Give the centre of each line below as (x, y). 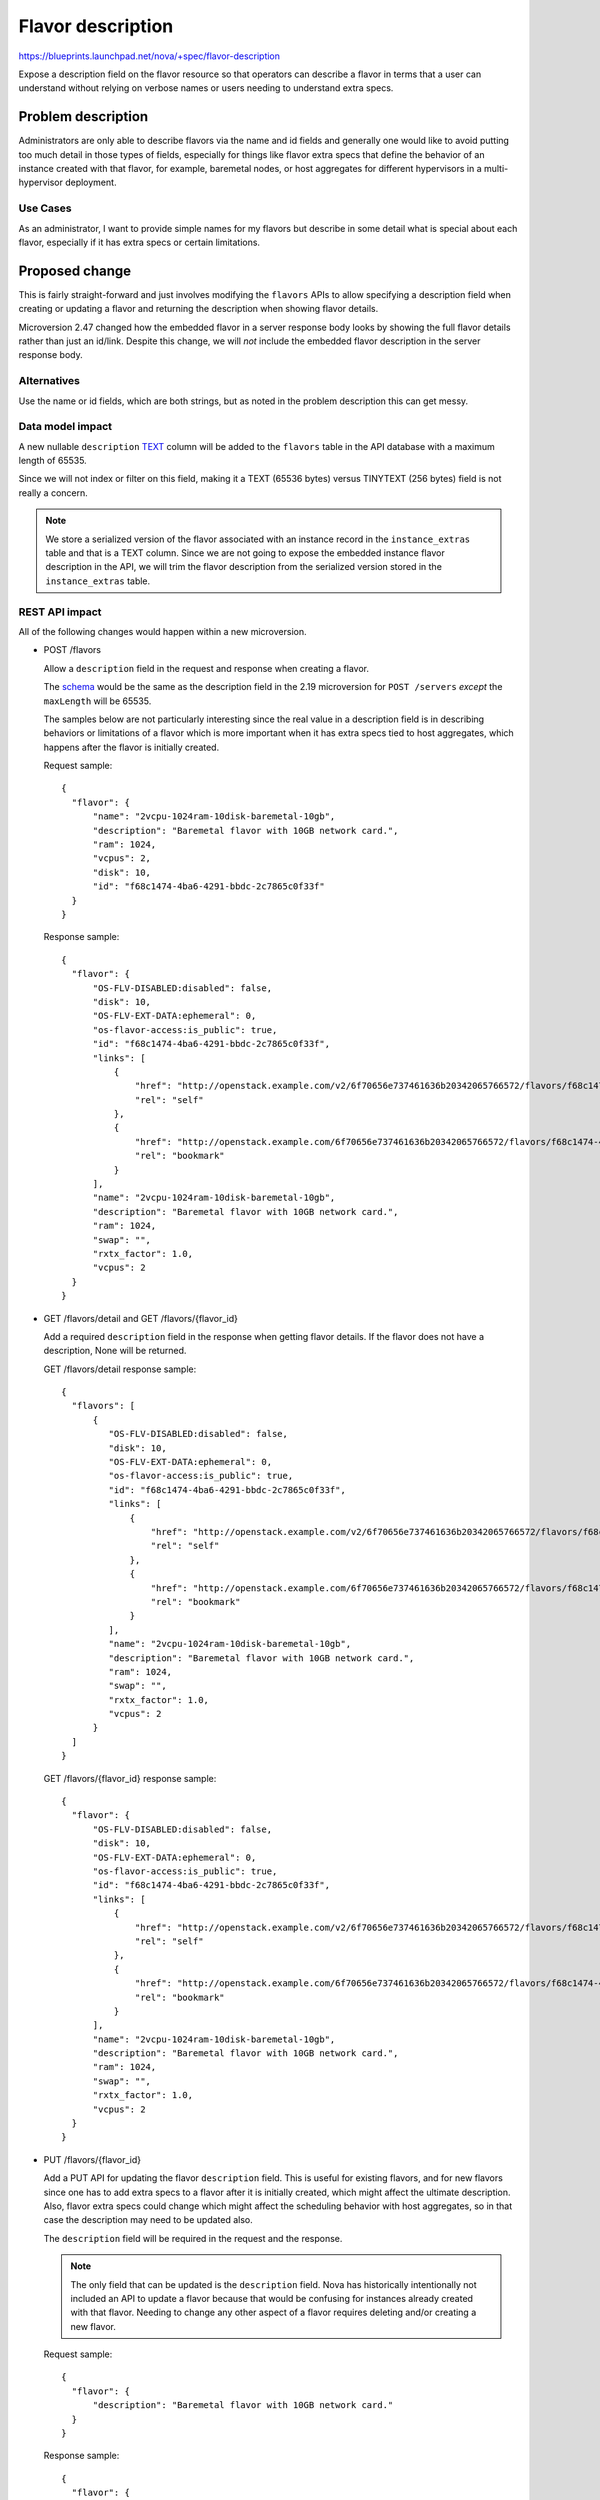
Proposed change (75, 270)
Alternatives (49, 381)
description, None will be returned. (115, 1351)
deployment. (91, 182)
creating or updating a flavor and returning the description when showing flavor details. (198, 309)
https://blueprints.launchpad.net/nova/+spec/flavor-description (149, 56)
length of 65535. (52, 461)
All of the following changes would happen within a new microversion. (162, 631)
